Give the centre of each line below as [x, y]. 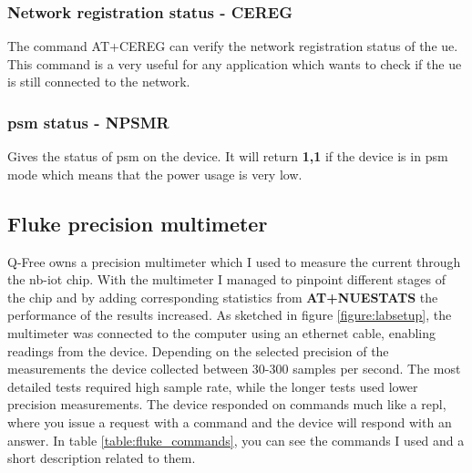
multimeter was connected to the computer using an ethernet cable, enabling [222, 332]
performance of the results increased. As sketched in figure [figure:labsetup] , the [230, 315]
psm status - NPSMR [88, 122]
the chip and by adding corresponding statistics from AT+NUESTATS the [223, 297]
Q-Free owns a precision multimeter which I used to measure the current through [234, 261]
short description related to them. [102, 458]
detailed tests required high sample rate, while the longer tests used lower [213, 386]
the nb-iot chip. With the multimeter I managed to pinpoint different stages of [226, 279]
